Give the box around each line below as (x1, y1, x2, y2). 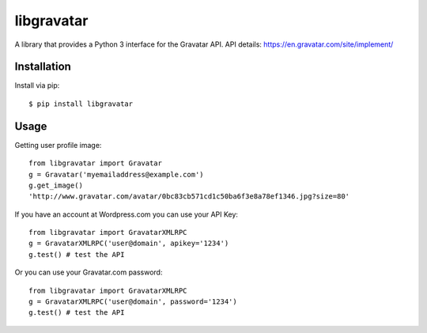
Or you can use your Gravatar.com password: (14, 267, 163, 277)
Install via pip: (14, 81, 60, 90)
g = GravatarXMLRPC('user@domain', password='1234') (28, 297, 237, 306)
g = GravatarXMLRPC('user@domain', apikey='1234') (28, 239, 229, 248)
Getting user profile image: (14, 140, 102, 149)
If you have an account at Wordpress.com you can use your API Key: (14, 210, 239, 219)
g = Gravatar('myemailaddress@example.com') (28, 170, 205, 179)
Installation (14, 60, 71, 74)
